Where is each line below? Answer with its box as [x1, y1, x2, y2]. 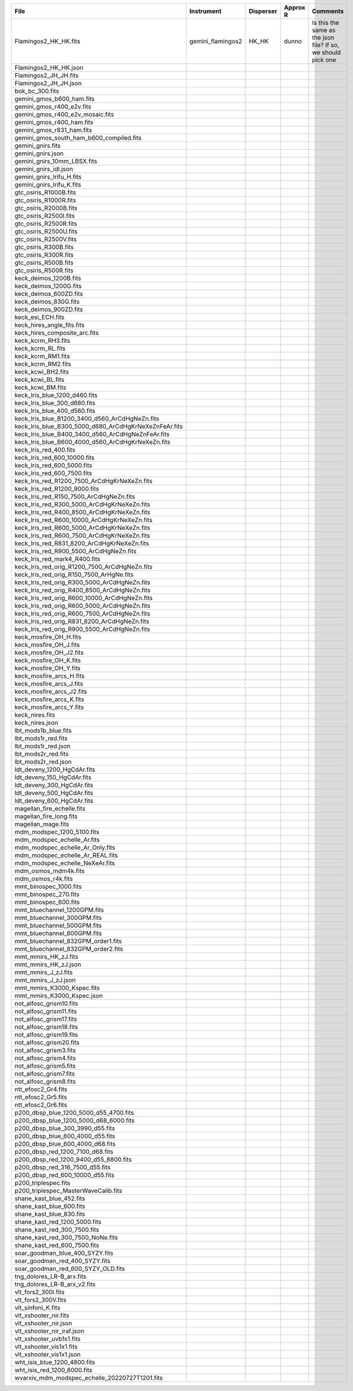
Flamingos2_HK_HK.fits [14, 37, 80, 45]
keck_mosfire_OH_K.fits [14, 657, 81, 664]
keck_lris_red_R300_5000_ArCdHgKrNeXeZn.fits [14, 500, 151, 508]
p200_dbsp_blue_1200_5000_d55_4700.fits [14, 1109, 134, 1116]
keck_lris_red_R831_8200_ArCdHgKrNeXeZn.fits [14, 540, 150, 547]
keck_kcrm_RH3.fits [14, 336, 71, 345]
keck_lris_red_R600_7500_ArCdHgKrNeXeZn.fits [14, 532, 150, 540]
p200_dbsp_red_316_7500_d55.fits [14, 1163, 111, 1171]
